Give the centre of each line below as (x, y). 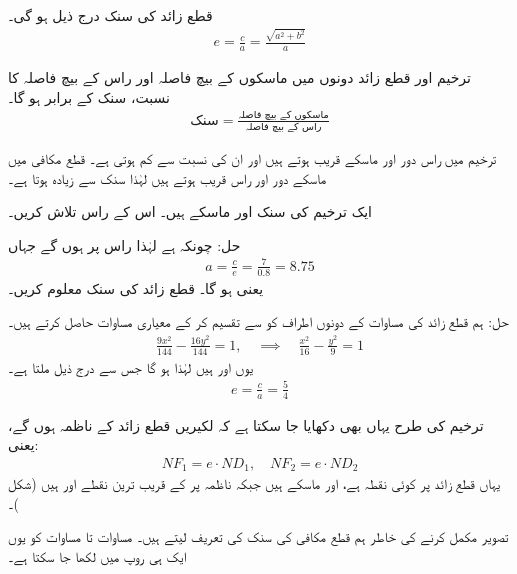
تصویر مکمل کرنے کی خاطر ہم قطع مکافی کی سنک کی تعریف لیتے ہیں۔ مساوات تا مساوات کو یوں (258, 536)
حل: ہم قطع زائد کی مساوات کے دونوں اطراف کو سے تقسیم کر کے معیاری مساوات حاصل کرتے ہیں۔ (258, 321)
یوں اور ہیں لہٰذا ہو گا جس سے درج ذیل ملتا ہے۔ (131, 366)
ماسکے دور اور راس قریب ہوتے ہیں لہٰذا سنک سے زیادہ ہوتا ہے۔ (167, 177)
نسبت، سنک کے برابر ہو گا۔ (89, 96)
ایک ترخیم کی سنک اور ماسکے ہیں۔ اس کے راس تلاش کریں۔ (190, 211)
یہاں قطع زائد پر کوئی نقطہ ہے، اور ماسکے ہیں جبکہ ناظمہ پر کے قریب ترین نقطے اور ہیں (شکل (254, 483)
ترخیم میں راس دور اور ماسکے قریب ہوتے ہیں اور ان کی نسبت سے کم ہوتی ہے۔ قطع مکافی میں (252, 158)
